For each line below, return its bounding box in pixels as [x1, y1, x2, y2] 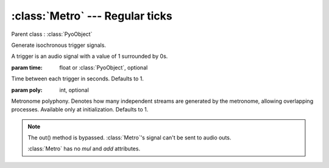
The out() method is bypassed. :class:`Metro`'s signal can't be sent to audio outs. [27, 134, 232, 141]
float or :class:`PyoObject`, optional [59, 64, 148, 71]
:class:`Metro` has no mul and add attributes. [27, 145, 140, 152]
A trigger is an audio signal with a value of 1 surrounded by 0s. [11, 52, 168, 60]
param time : [11, 64, 43, 71]
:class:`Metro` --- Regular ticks [11, 9, 173, 23]
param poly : [11, 86, 43, 94]
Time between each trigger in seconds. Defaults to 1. [11, 75, 144, 82]
